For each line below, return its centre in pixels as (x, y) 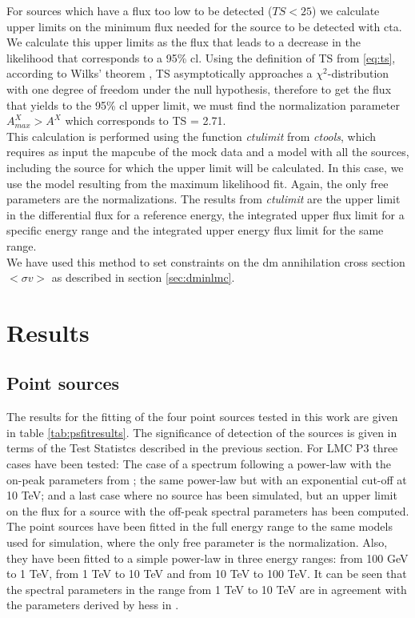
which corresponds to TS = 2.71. (146, 120)
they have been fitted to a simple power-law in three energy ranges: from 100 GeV (207, 558)
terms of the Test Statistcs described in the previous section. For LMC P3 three (202, 448)
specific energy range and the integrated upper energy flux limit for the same (195, 230)
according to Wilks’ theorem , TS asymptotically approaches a (160, 73)
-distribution (358, 73)
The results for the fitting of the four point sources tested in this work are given (202, 417)
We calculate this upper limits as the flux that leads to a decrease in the (184, 42)
